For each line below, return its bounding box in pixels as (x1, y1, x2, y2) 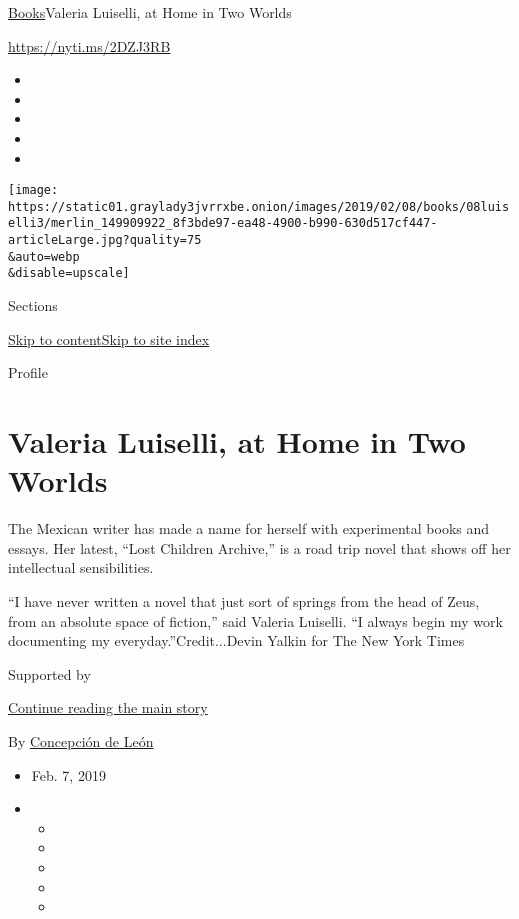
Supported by (8, 663, 91, 684)
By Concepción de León (8, 730, 154, 751)
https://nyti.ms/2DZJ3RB (8, 35, 171, 56)
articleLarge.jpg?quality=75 (8, 233, 202, 248)
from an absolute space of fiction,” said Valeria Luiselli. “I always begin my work (8, 610, 503, 631)
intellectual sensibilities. (8, 557, 154, 578)
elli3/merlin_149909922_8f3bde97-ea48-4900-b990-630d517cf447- (8, 216, 438, 231)
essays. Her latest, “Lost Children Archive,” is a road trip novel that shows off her (8, 537, 511, 558)
